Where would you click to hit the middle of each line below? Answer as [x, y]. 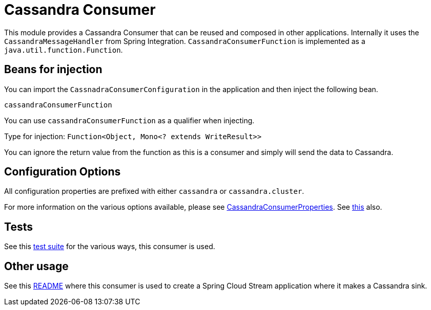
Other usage [36, 266]
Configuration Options [63, 172]
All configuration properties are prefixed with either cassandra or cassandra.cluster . [154, 191]
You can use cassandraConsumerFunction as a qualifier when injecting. [129, 120]
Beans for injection [53, 70]
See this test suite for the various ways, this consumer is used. [110, 247]
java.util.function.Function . [64, 50]
